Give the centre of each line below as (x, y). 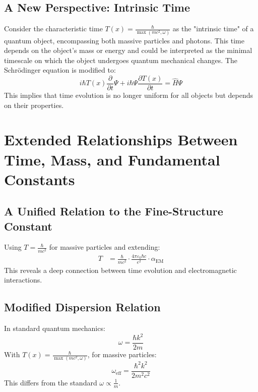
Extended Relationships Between (121, 139)
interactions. (23, 280)
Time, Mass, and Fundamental (112, 159)
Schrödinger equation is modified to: (60, 70)
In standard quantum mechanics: (55, 328)
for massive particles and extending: (105, 247)
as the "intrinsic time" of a (213, 29)
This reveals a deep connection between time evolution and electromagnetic (120, 270)
